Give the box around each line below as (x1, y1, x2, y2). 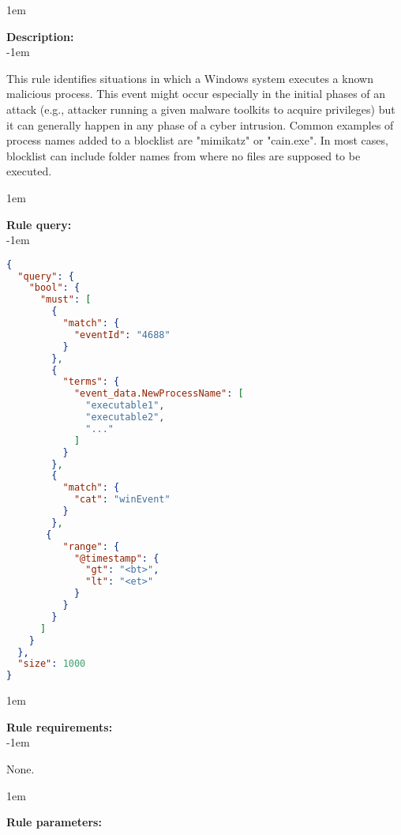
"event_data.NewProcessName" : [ (73, 388, 244, 400)
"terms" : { (62, 376, 120, 388)
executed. (6, 163, 52, 179)
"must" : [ (39, 294, 92, 306)
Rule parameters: (6, 814, 102, 830)
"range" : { (62, 540, 120, 552)
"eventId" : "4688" (73, 329, 171, 340)
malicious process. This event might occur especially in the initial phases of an (6, 85, 386, 102)
